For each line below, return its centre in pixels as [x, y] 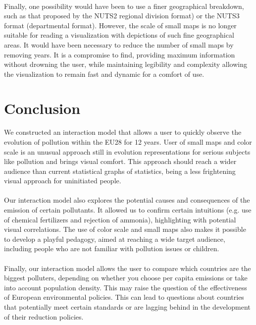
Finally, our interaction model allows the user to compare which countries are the [128, 268]
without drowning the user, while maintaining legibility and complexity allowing [126, 64]
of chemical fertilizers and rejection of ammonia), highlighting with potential [120, 219]
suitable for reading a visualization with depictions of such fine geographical [119, 35]
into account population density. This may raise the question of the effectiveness [126, 287]
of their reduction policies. [44, 316]
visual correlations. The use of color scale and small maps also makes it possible [125, 229]
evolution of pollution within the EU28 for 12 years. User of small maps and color [128, 141]
